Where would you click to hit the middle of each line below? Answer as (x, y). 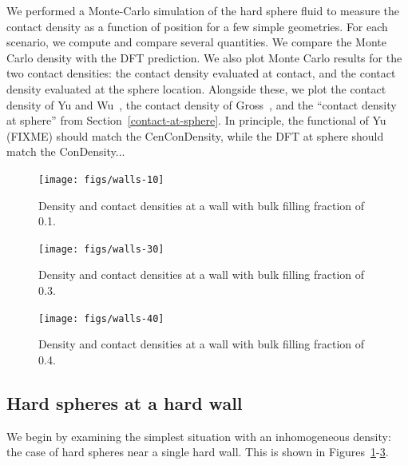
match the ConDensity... (66, 151)
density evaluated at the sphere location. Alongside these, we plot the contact (196, 88)
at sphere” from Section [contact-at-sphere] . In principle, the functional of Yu (196, 120)
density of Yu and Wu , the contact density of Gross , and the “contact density (202, 104)
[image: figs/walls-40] (101, 318)
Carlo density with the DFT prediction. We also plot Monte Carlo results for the (204, 57)
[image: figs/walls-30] (101, 249)
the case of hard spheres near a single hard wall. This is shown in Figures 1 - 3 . (198, 452)
